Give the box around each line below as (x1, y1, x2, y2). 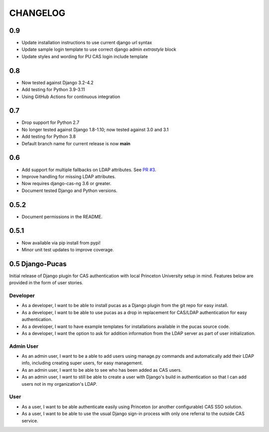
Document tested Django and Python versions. (21, 187, 118, 194)
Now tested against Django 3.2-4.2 (21, 80, 94, 86)
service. (21, 418, 38, 424)
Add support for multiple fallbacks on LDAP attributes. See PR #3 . (21, 167, 156, 173)
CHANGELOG (9, 7, 66, 18)
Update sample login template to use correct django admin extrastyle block (21, 46, 176, 52)
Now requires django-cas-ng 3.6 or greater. (21, 181, 112, 187)
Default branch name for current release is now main (21, 140, 131, 146)
